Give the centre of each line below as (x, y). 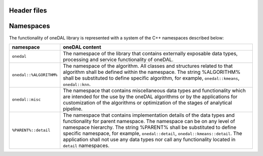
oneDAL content (82, 47)
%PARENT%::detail (31, 130)
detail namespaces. (86, 145)
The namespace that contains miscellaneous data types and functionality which (154, 90)
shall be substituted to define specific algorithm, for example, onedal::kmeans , (151, 78)
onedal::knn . (77, 84)
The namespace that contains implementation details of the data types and (149, 115)
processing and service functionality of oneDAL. (118, 59)
